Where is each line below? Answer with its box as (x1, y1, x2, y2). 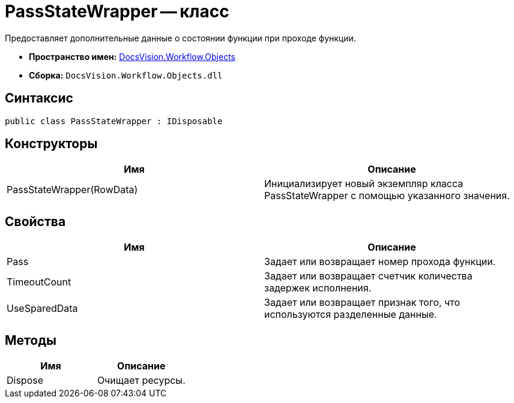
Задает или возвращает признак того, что (264, 296, 461, 309)
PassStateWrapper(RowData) (7, 184, 138, 196)
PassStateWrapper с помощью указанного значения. (264, 190, 510, 202)
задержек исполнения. (264, 282, 372, 294)
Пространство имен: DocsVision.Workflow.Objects (29, 51, 235, 62)
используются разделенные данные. (264, 308, 437, 321)
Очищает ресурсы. (97, 374, 186, 387)
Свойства (5, 213, 66, 229)
